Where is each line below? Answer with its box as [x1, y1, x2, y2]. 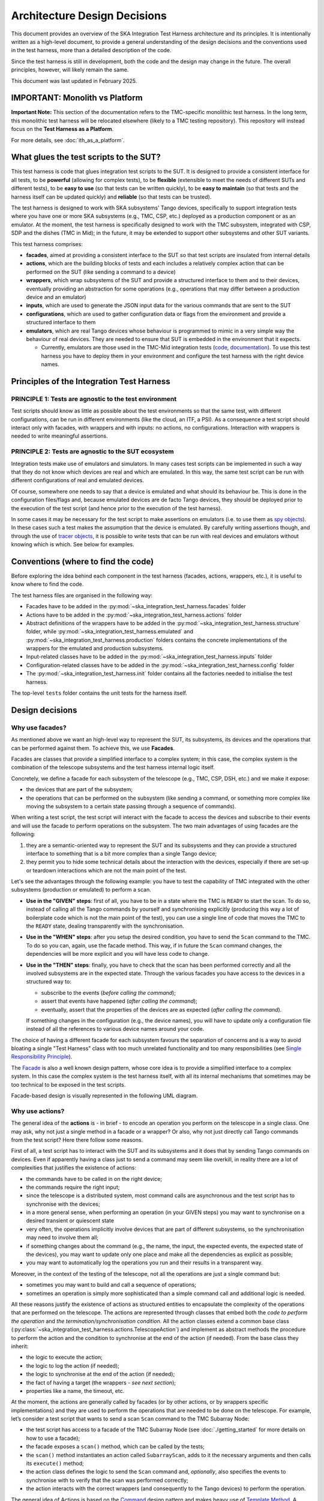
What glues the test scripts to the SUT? [11, 152, 161, 162]
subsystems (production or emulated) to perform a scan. [11, 886, 151, 893]
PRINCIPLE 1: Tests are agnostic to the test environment [11, 394, 177, 403]
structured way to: [26, 978, 71, 985]
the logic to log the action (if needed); [26, 1362, 119, 1369]
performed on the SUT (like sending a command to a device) [26, 268, 176, 276]
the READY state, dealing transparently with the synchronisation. [26, 922, 184, 930]
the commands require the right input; [26, 1183, 120, 1191]
